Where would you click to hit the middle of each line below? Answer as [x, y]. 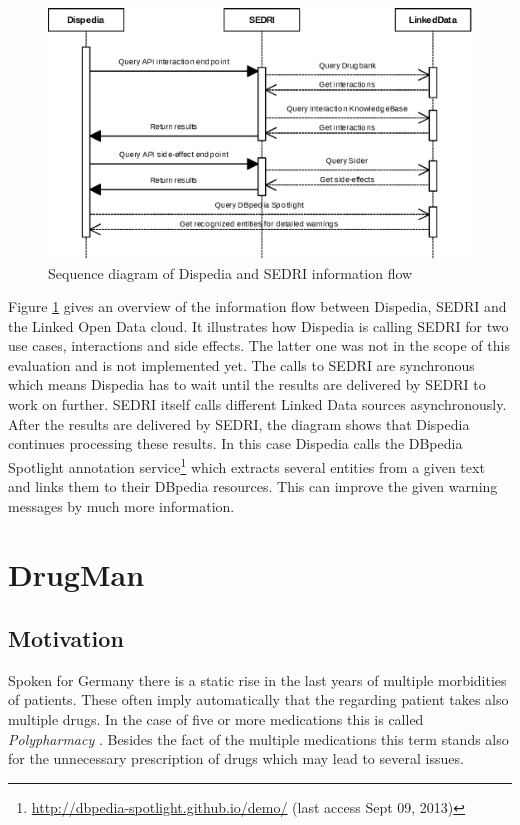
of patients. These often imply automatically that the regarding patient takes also [258, 699]
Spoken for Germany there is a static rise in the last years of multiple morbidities [257, 679]
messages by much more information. [121, 505]
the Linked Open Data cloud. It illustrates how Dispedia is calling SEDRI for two [258, 325]
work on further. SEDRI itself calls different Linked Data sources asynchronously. [257, 404]
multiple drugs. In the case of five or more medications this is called [216, 719]
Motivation [66, 638]
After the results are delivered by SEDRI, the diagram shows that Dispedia [239, 423]
